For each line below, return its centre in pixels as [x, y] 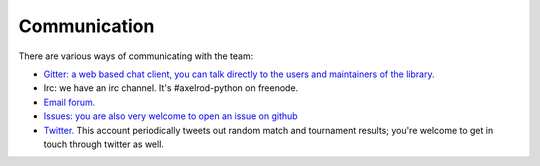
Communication [86, 26]
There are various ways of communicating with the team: [136, 56]
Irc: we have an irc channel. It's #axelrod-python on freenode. [171, 88]
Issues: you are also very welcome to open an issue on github [171, 116]
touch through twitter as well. [104, 144]
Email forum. [69, 102]
